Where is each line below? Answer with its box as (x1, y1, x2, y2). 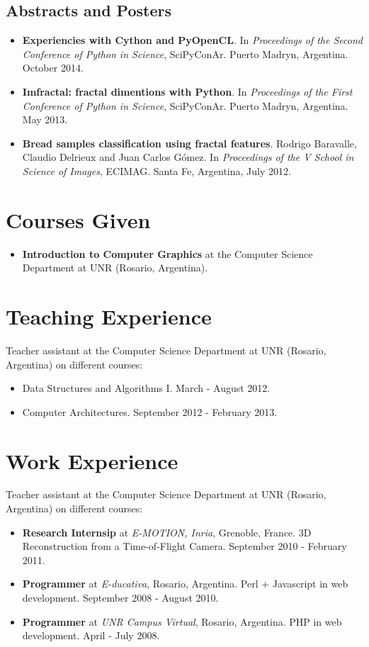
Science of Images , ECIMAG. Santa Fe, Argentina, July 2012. (22, 163, 291, 178)
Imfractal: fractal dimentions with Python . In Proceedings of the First (22, 84, 353, 99)
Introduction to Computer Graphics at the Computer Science (22, 246, 313, 261)
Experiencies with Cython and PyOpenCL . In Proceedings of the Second (22, 33, 363, 47)
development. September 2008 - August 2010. (22, 590, 219, 605)
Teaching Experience (6, 302, 212, 331)
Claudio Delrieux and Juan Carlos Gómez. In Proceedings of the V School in (22, 150, 354, 164)
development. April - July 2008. (22, 628, 160, 643)
